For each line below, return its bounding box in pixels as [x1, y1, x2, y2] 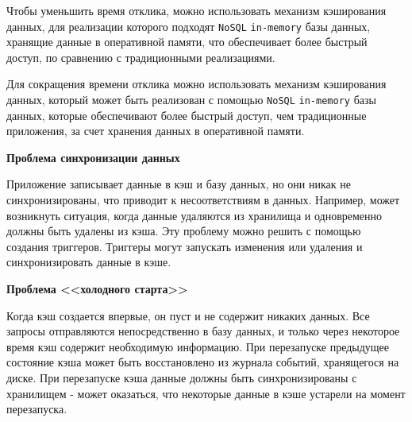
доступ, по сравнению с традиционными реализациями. [6, 48, 275, 65]
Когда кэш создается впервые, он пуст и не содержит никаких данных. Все [6, 307, 370, 323]
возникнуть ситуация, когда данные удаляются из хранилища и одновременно [6, 207, 383, 223]
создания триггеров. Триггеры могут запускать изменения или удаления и [6, 238, 363, 254]
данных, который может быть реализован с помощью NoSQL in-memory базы [6, 91, 376, 108]
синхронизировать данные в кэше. [6, 254, 171, 270]
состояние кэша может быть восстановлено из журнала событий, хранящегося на [6, 354, 399, 370]
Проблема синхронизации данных [6, 149, 180, 165]
